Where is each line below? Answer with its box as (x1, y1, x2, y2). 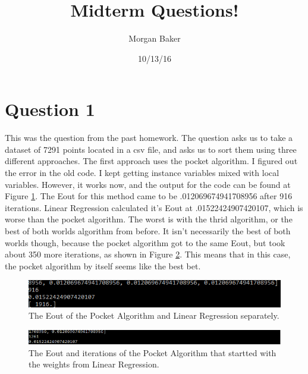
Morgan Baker (128, 32, 181, 45)
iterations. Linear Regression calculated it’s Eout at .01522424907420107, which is (5, 201, 303, 213)
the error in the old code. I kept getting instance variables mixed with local (5, 166, 279, 179)
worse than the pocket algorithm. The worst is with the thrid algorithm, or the (5, 213, 293, 225)
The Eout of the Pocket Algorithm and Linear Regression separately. (29, 309, 279, 322)
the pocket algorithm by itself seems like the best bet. (5, 259, 201, 272)
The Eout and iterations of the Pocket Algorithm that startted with (29, 346, 276, 359)
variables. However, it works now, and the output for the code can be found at (5, 178, 291, 190)
